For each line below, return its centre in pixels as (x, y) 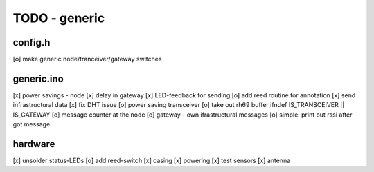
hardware (34, 144)
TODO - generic (59, 18)
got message (32, 124)
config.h (32, 42)
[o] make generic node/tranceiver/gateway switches (87, 59)
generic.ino (38, 78)
